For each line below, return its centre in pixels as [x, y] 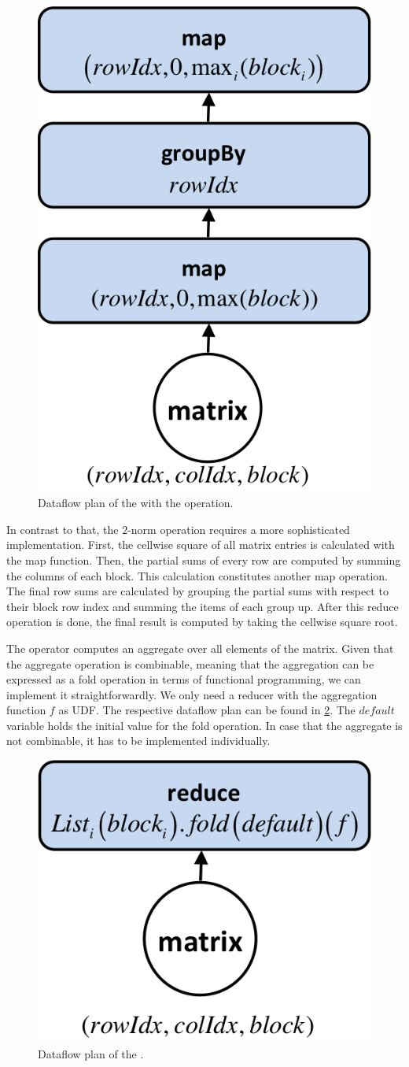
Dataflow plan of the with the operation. [136, 503]
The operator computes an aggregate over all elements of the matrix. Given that [200, 648]
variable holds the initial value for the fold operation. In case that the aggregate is [204, 725]
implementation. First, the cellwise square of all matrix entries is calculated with [201, 545]
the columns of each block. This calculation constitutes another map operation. [197, 575]
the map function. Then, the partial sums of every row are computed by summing [204, 559]
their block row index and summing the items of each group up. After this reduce [203, 606]
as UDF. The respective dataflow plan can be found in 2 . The [207, 710]
